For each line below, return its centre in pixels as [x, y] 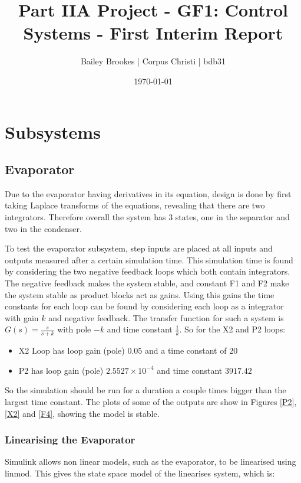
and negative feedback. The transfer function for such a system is [166, 317]
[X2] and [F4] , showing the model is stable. [82, 413]
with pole [74, 329]
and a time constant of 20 [191, 350]
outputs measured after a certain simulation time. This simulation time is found [149, 260]
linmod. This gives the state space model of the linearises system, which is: [140, 473]
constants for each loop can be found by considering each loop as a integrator [144, 306]
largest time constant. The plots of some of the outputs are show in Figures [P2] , [151, 402]
